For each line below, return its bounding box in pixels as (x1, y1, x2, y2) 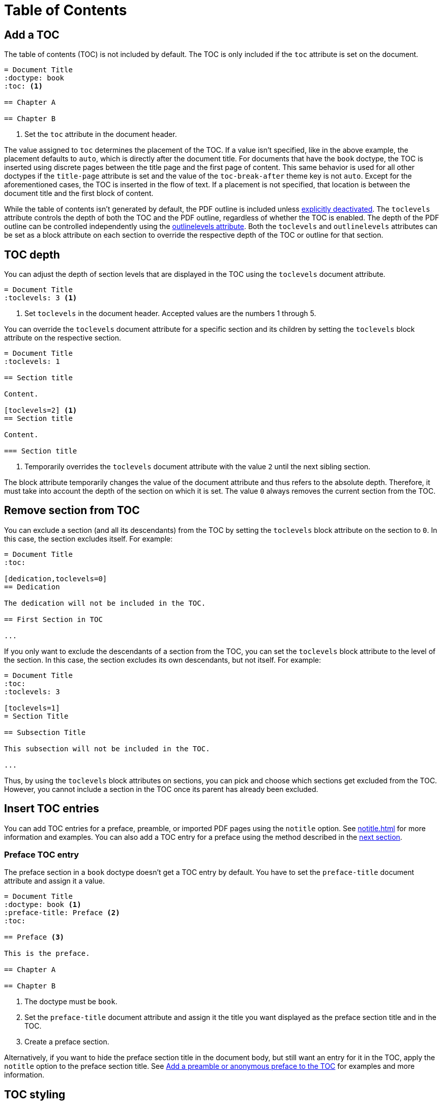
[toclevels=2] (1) (4, 406, 77, 415)
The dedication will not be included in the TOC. (4, 599, 206, 607)
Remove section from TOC (4, 504, 140, 517)
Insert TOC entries (4, 802, 99, 815)
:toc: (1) (4, 82, 43, 91)
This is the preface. (4, 949, 90, 958)
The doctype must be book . (24, 997, 117, 1006)
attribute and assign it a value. (4, 876, 105, 886)
